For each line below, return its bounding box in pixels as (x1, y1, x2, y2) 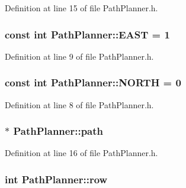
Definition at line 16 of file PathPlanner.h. (5, 147, 158, 159)
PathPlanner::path (13, 124, 104, 138)
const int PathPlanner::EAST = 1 (5, 27, 170, 41)
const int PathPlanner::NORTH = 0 (5, 75, 181, 90)
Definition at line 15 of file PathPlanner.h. (5, 2, 158, 14)
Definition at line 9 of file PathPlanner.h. (5, 50, 154, 62)
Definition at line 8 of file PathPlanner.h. (5, 98, 154, 111)
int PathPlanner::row (5, 171, 108, 186)
